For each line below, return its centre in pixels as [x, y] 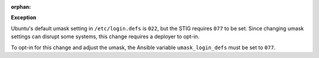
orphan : [21, 7]
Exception [24, 18]
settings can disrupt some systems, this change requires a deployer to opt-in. [105, 37]
